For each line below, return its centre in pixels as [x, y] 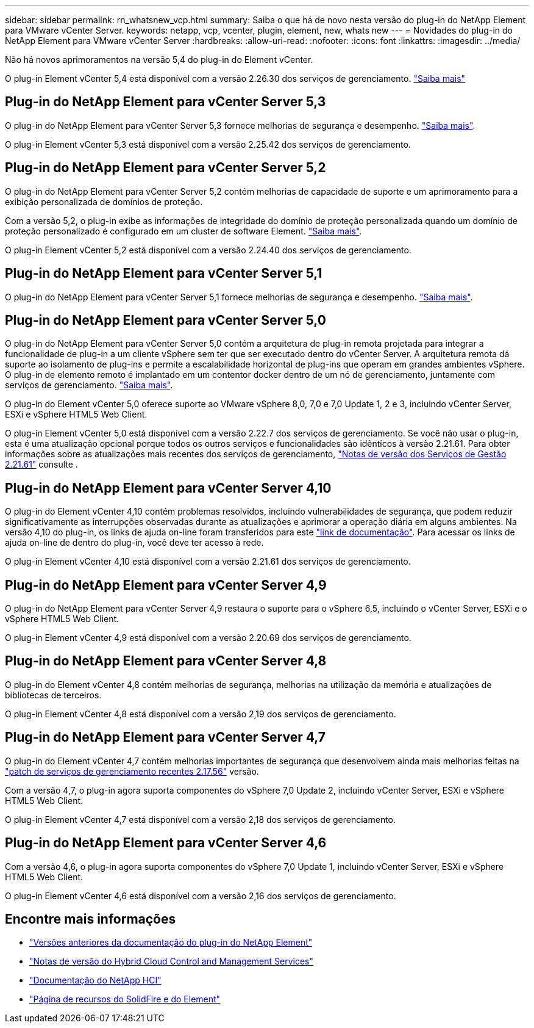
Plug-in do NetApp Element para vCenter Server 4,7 [165, 737]
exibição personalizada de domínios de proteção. [104, 201]
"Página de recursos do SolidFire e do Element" [125, 999]
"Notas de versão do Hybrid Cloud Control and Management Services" [172, 961]
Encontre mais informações [91, 919]
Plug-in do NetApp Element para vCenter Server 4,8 [166, 661]
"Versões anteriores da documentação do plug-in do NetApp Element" [171, 943]
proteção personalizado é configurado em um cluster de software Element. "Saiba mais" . [183, 231]
